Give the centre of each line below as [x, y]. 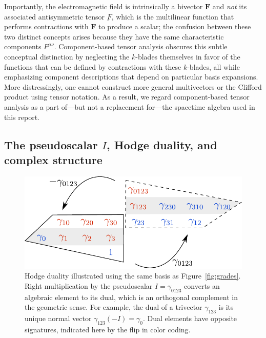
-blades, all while [213, 66]
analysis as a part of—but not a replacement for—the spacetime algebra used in [130, 106]
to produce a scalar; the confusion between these [175, 26]
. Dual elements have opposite [190, 318]
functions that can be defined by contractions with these [93, 66]
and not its [230, 6]
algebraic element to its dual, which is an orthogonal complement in [131, 297]
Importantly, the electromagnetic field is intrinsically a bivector [104, 6]
